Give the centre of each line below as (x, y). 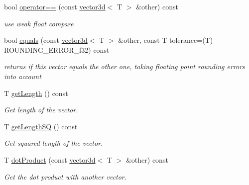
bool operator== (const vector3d (55, 6)
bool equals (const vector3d (46, 40)
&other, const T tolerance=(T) (166, 40)
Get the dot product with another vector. (65, 176)
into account (23, 76)
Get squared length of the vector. (54, 143)
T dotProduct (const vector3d (50, 159)
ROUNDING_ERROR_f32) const (57, 49)
